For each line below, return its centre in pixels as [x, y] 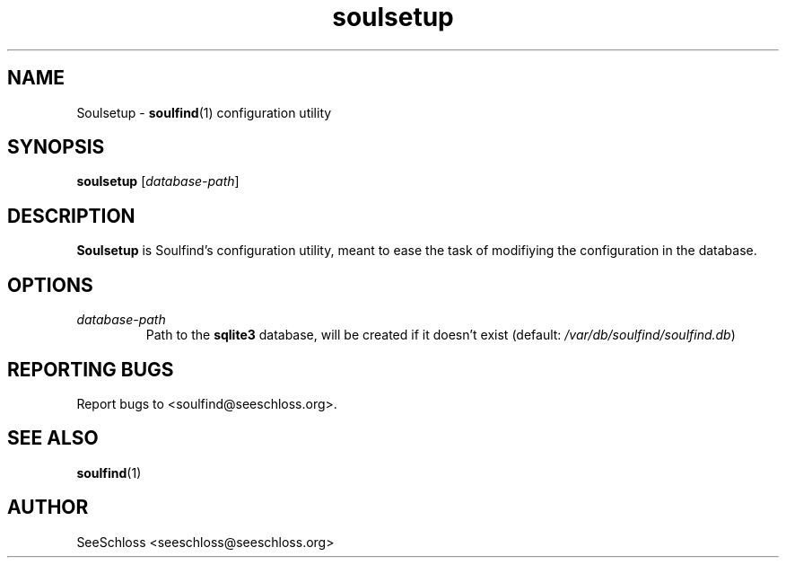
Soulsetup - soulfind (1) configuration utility [204, 112]
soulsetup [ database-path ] [158, 181]
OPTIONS [50, 285]
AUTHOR [48, 508]
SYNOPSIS [56, 147]
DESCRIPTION [71, 216]
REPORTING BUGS [91, 369]
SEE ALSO [53, 438]
